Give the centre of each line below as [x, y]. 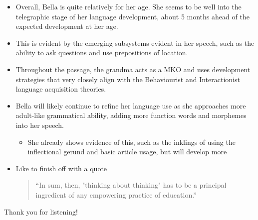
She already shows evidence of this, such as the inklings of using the [131, 142]
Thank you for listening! [41, 211]
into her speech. [40, 125]
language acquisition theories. [61, 89]
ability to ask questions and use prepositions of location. [102, 53]
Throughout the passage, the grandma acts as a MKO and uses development [133, 69]
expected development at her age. [67, 26]
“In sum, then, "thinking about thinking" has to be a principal [131, 185]
